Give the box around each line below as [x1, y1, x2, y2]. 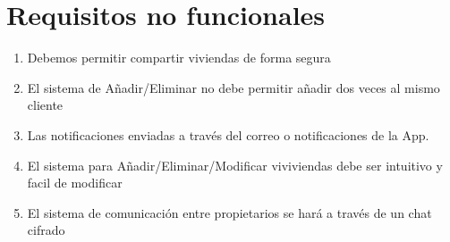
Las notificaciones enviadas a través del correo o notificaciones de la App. [27, 125, 429, 144]
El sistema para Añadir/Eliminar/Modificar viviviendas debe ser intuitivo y [27, 155, 443, 174]
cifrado [27, 221, 65, 239]
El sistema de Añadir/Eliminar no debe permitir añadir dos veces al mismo [27, 78, 440, 96]
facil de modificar [27, 173, 123, 192]
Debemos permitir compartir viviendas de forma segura [27, 48, 331, 67]
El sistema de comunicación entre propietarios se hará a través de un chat [27, 203, 432, 221]
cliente [27, 96, 64, 114]
